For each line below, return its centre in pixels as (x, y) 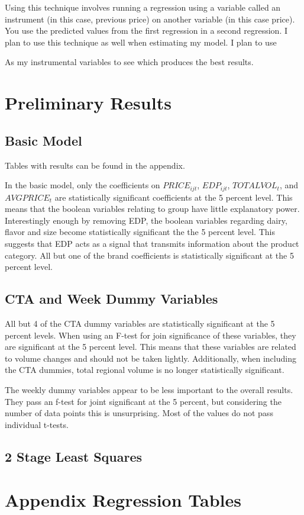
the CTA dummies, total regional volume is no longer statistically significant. (145, 370)
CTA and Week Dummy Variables (111, 299)
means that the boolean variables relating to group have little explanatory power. (152, 209)
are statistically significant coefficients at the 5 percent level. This (174, 197)
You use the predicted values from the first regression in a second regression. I (146, 30)
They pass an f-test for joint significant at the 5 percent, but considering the (143, 401)
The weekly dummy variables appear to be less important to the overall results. (149, 389)
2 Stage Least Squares (74, 456)
